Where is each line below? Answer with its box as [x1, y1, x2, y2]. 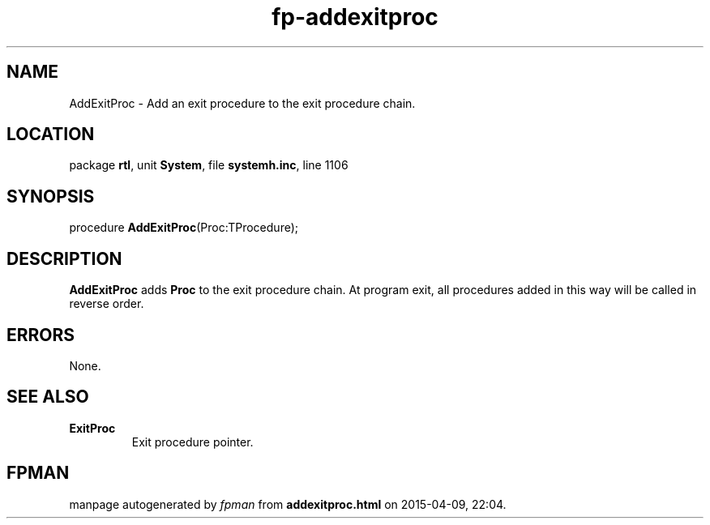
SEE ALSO [6, 386, 89, 408]
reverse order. [69, 297, 144, 311]
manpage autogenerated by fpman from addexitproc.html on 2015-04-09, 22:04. [69, 497, 507, 511]
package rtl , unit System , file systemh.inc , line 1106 [69, 158, 349, 173]
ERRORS [6, 324, 75, 345]
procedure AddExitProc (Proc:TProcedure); [69, 220, 299, 235]
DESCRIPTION [6, 248, 122, 269]
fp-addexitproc [272, 3, 438, 31]
